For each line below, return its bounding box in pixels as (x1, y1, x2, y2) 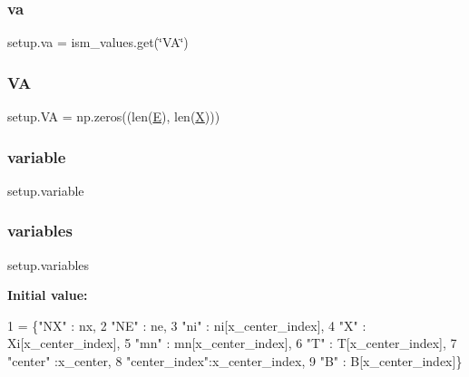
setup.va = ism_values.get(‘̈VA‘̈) (7, 33, 189, 52)
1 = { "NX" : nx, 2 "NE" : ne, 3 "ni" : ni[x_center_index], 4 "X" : (7, 315, 366, 334)
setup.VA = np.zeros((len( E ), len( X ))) (7, 107, 220, 126)
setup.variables (7, 255, 90, 274)
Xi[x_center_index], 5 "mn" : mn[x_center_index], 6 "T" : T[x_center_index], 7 (7, 333, 457, 353)
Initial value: (7, 285, 88, 304)
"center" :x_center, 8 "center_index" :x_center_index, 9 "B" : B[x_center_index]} (7, 352, 463, 371)
